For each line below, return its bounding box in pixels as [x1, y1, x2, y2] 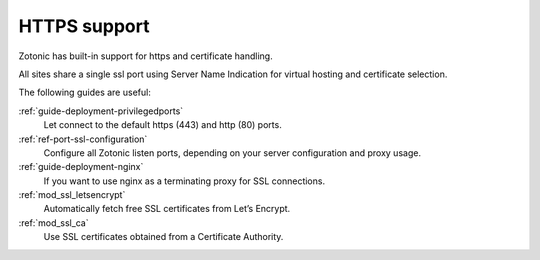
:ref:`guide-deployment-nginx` [18, 161, 144, 173]
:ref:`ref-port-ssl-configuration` [18, 133, 148, 145]
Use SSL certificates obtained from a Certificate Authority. [43, 231, 284, 243]
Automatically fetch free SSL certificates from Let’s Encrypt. [43, 203, 291, 215]
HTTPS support [18, 15, 150, 37]
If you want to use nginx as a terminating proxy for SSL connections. [43, 175, 325, 187]
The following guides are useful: [18, 86, 152, 99]
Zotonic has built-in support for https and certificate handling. [18, 50, 274, 62]
